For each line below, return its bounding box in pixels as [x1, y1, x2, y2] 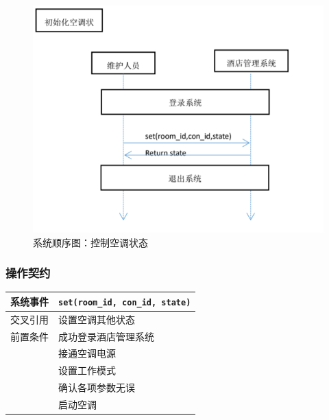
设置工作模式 [58, 363, 116, 377]
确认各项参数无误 [58, 380, 135, 395]
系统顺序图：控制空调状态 [33, 235, 148, 249]
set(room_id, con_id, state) [58, 297, 191, 307]
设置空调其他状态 [58, 312, 135, 326]
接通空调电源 [58, 346, 116, 360]
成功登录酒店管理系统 [58, 329, 154, 343]
